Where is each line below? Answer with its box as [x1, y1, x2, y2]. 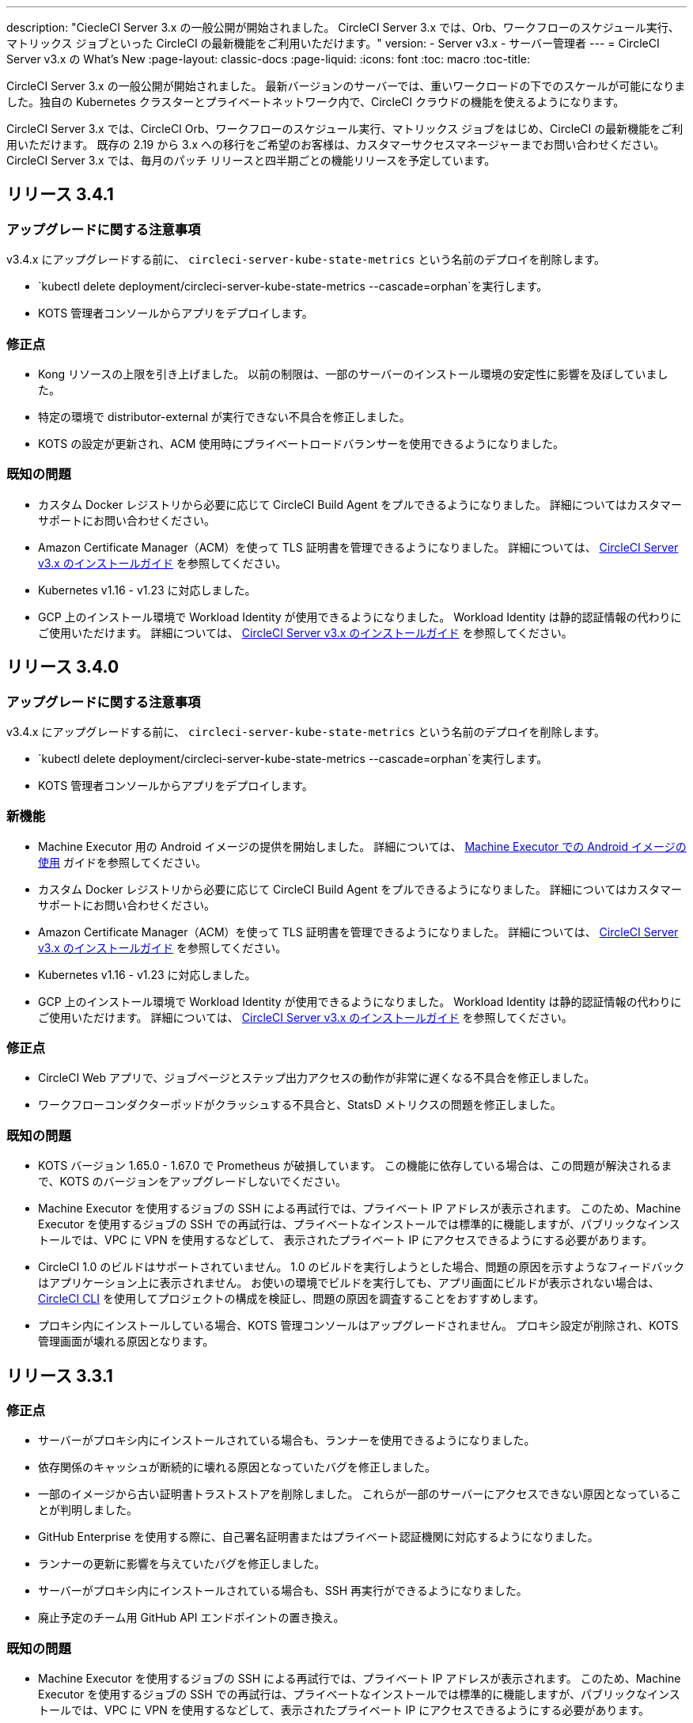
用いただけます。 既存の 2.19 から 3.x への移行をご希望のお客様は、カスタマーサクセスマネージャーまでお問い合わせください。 [6, 138, 665, 151]
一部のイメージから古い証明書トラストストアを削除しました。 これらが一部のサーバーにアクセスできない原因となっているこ [38, 1487, 682, 1501]
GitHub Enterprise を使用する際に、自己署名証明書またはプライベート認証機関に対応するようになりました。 [38, 1530, 599, 1544]
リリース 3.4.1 [6, 184, 114, 205]
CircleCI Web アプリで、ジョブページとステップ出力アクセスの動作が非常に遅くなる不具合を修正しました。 [38, 1071, 596, 1085]
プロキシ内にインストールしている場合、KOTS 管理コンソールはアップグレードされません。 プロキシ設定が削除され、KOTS [38, 1319, 679, 1333]
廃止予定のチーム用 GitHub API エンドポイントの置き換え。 [38, 1611, 345, 1625]
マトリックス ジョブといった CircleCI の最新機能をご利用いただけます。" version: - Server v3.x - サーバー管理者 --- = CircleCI [6, 36, 660, 50]
